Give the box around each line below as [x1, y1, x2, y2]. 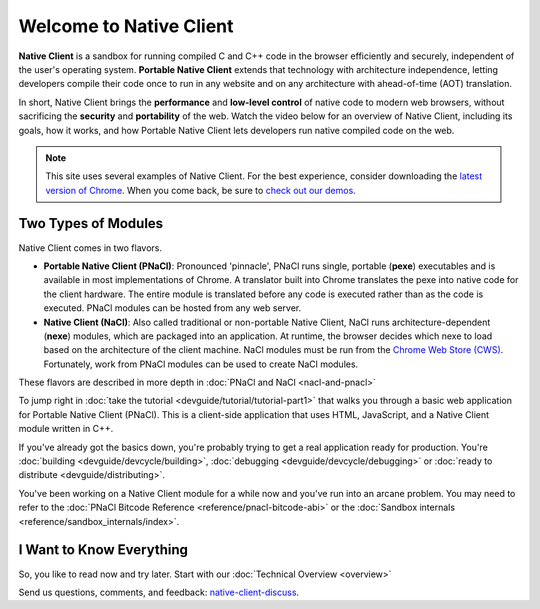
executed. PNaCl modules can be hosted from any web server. [43, 302, 302, 314]
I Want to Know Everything [18, 541, 189, 559]
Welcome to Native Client [18, 15, 234, 37]
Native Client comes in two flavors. [18, 241, 163, 254]
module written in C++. [18, 423, 114, 435]
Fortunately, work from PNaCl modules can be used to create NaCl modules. [43, 358, 359, 370]
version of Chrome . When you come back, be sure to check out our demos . [45, 184, 357, 196]
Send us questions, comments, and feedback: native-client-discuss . [18, 586, 300, 598]
